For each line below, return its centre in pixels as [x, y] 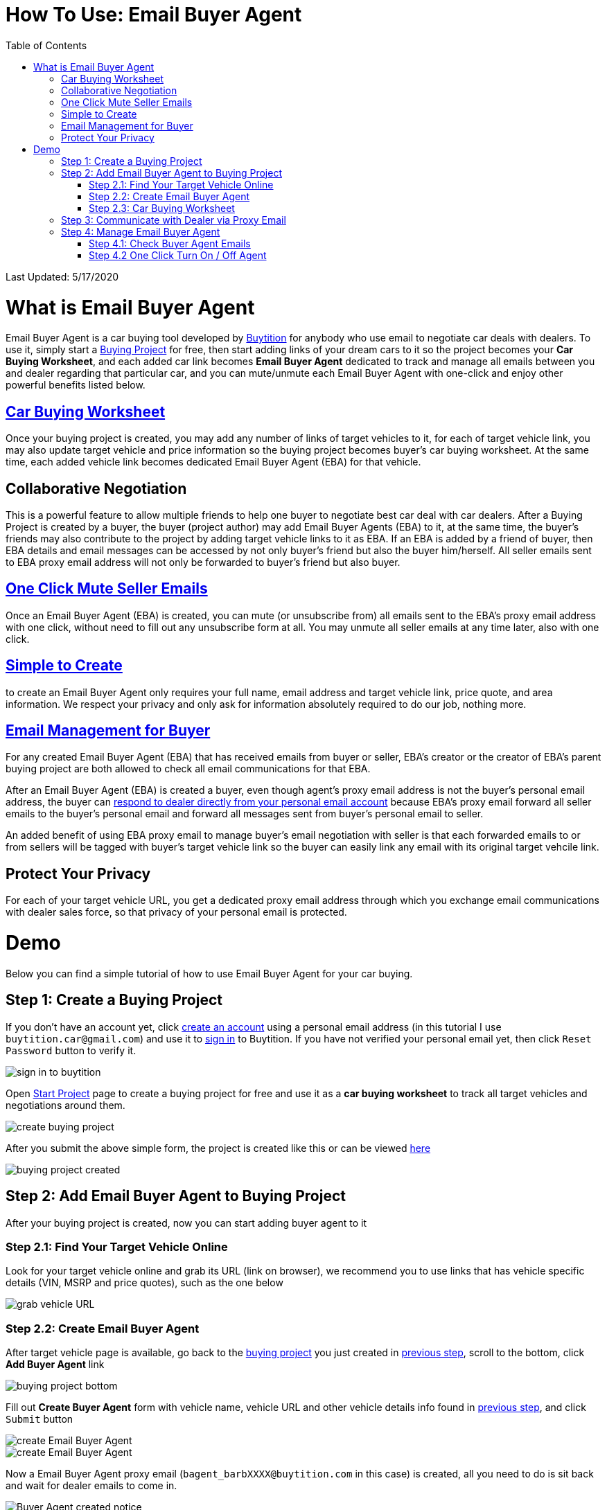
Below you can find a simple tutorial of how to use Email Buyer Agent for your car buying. [209, 973]
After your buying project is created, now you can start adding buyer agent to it [186, 1223]
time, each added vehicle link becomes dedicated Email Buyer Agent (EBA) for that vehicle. [213, 462]
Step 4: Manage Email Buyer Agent [141, 231]
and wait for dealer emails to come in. [91, 1485]
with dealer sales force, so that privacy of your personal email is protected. [176, 912]
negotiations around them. [65, 1105]
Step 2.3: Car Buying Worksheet [162, 208]
